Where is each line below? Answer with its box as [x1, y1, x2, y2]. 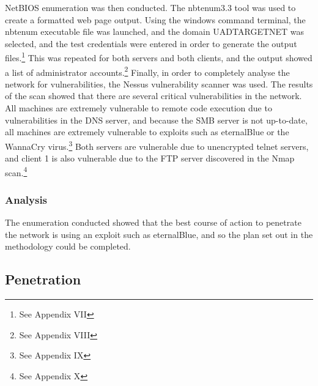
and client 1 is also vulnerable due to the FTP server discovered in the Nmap [5, 152, 295, 165]
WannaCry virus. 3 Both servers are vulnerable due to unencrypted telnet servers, [5, 138, 309, 152]
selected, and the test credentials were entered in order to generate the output [5, 37, 297, 50]
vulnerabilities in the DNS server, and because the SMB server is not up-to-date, [5, 113, 308, 126]
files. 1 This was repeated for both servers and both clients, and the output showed [5, 50, 312, 64]
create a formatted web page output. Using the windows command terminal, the [5, 13, 306, 26]
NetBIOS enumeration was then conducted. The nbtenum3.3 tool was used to [5, 1, 296, 13]
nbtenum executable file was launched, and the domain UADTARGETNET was [5, 25, 305, 38]
